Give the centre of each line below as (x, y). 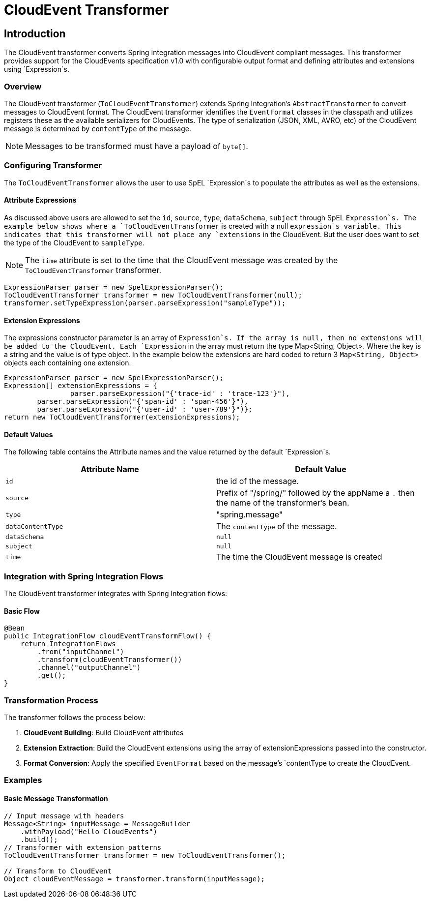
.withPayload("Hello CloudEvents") (89, 831)
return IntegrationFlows (68, 644)
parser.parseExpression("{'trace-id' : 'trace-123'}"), (180, 394)
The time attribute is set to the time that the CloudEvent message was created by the (182, 260)
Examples (23, 780)
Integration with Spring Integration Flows (84, 576)
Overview (23, 86)
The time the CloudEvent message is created (299, 557)
